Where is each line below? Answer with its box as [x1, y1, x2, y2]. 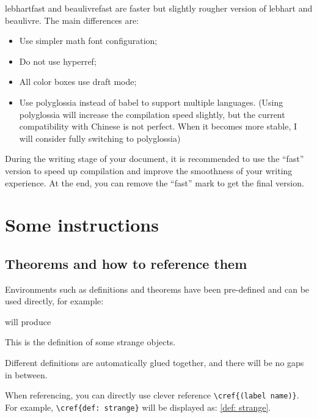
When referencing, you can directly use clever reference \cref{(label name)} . [5, 389, 299, 402]
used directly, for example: [5, 295, 104, 307]
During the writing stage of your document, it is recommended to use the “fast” [5, 152, 304, 165]
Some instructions [5, 212, 159, 237]
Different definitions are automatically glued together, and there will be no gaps [5, 356, 304, 369]
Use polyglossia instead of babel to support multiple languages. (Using [19, 95, 283, 108]
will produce [5, 315, 51, 328]
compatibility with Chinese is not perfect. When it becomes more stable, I [19, 120, 297, 133]
